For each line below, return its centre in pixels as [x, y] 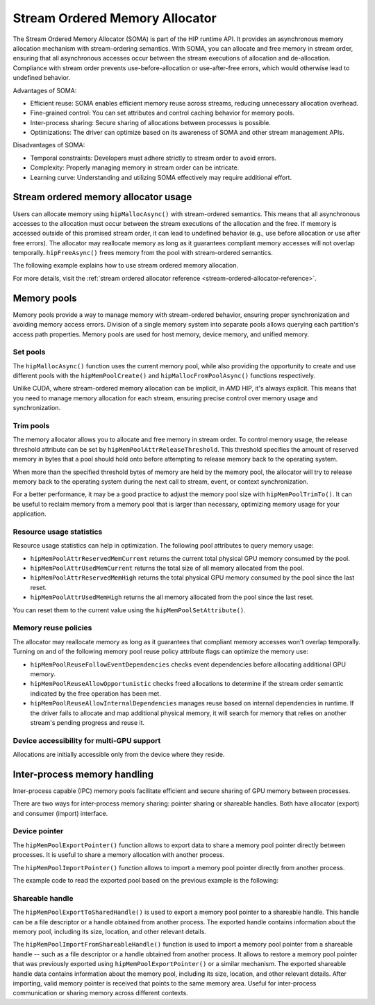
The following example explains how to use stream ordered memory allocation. [126, 265]
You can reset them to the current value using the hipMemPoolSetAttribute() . [129, 610]
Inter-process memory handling [83, 774]
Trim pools [31, 426]
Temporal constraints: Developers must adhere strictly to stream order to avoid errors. [153, 158]
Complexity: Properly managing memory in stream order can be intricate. [135, 167]
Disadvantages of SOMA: [49, 145]
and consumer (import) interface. [60, 813]
